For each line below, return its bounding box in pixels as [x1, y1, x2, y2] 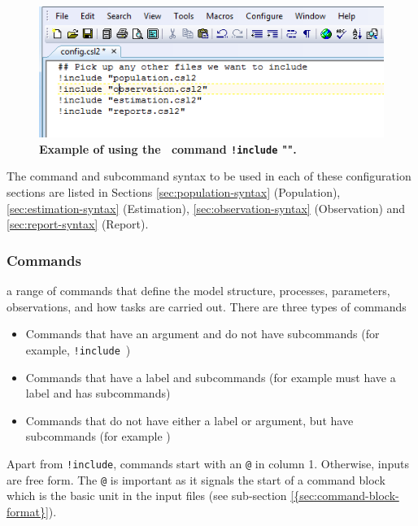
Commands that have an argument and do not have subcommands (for [25, 325, 380, 342]
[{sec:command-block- [290, 487, 399, 504]
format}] [7, 502, 49, 519]
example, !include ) [25, 341, 131, 358]
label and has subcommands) [25, 385, 171, 402]
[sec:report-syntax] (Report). [7, 215, 149, 233]
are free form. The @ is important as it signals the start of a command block [7, 471, 385, 488]
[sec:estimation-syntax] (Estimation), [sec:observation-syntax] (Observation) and [7, 199, 406, 216]
